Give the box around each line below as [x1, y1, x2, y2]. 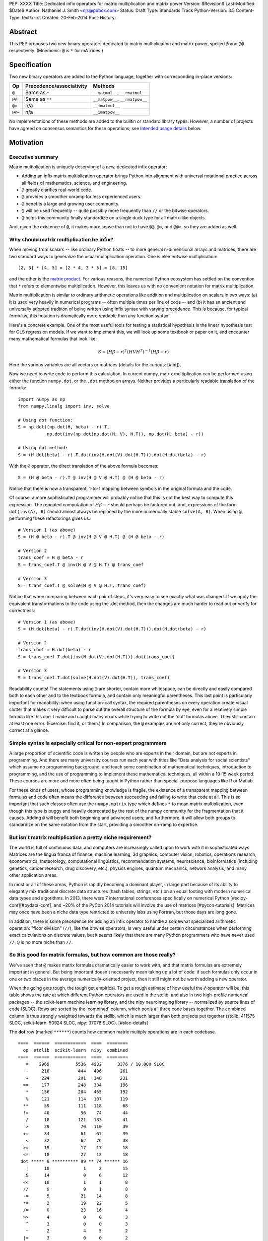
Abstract [9, 27, 37, 36]
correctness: [9, 608, 35, 614]
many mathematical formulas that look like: [9, 336, 97, 342]
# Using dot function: [18, 417, 73, 423]
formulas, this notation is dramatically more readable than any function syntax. [9, 313, 170, 319]
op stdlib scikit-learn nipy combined [23, 1047, 129, 1053]
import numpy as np [18, 396, 66, 402]
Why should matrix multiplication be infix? [9, 236, 114, 243]
